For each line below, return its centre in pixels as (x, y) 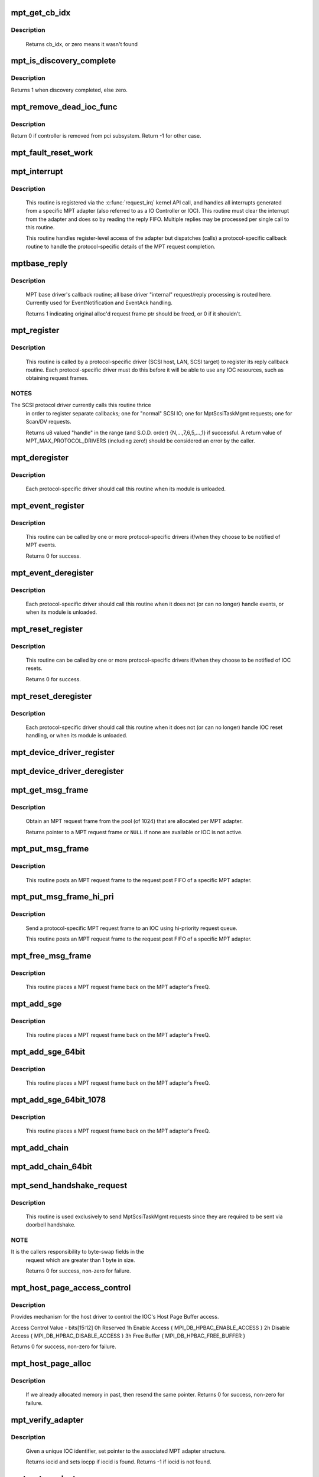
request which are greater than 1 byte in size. (80, 1260)
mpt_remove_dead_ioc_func (64, 107)
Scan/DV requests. (48, 422)
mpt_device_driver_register (63, 752)
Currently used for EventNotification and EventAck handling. (99, 303)
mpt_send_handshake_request (69, 1185)
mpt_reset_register (47, 629)
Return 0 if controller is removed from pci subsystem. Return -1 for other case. (106, 135)
